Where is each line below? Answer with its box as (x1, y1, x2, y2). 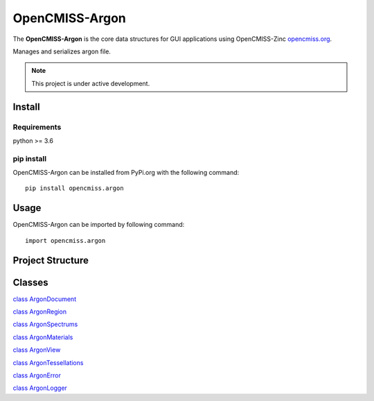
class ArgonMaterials (12, 333, 73, 341)
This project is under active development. (31, 79, 150, 87)
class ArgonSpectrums (12, 320, 78, 329)
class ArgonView (12, 345, 61, 354)
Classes (12, 276, 48, 288)
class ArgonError (12, 371, 62, 379)
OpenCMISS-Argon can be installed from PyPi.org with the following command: (12, 169, 240, 177)
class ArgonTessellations (12, 358, 84, 367)
